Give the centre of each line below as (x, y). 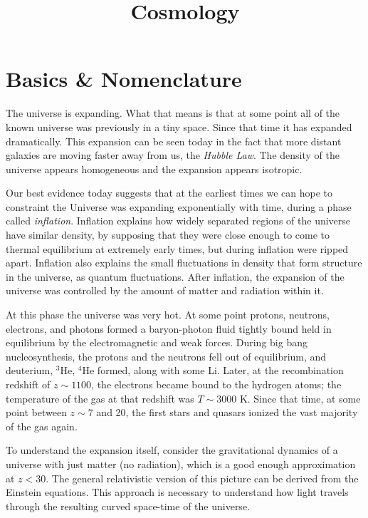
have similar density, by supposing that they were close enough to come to (168, 235)
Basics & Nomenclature (124, 79)
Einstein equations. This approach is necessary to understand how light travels (177, 492)
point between (36, 412)
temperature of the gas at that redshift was (100, 398)
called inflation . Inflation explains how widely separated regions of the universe (178, 221)
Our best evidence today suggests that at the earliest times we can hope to (169, 193)
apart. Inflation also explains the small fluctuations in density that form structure (184, 263)
